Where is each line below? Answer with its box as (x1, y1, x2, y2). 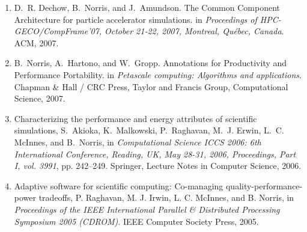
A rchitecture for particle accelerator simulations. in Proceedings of (14, 13, 257, 25)
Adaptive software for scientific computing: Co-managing (14, 179, 223, 192)
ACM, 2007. (14, 36, 59, 49)
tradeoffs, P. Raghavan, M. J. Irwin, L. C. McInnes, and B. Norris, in (38, 191, 294, 204)
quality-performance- (225, 179, 303, 192)
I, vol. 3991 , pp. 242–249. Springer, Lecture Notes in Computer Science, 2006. (14, 159, 302, 172)
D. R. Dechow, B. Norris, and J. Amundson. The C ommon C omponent (14, 1, 281, 13)
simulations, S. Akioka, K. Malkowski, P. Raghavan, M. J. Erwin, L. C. (14, 124, 284, 136)
